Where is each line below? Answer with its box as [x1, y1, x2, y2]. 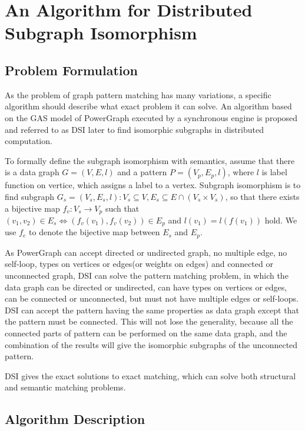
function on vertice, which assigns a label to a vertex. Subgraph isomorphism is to [5, 179, 301, 191]
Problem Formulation [5, 61, 138, 79]
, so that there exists [225, 190, 300, 202]
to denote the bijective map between [29, 226, 160, 238]
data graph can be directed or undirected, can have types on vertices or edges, [5, 280, 287, 293]
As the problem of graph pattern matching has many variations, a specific [5, 88, 271, 101]
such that [105, 202, 140, 214]
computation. [5, 135, 52, 147]
